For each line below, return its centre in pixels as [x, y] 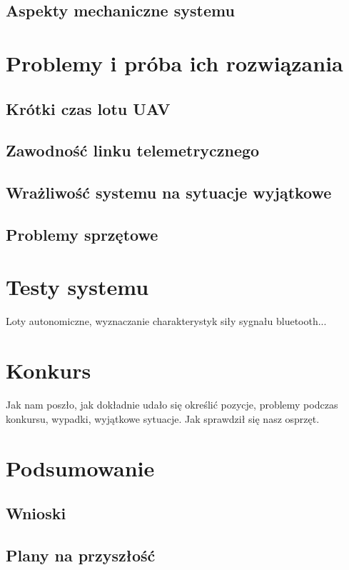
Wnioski [36, 513]
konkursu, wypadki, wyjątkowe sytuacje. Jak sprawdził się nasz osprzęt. [163, 418]
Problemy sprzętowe [82, 234]
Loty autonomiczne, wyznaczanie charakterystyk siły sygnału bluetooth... [166, 321]
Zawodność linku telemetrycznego [133, 150]
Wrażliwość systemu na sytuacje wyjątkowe [169, 192]
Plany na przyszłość [81, 555]
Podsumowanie [80, 467]
